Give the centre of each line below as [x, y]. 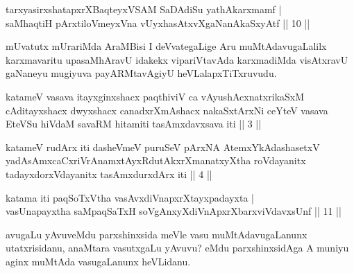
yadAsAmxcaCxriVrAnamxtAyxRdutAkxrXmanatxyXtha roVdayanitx [156, 160]
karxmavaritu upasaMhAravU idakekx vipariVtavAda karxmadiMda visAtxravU [177, 59]
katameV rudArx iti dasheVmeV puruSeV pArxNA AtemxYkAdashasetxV [163, 147]
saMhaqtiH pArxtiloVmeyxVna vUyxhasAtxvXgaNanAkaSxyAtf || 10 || [158, 23]
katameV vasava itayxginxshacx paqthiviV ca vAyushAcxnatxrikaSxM [155, 96]
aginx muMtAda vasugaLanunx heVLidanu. [98, 261]
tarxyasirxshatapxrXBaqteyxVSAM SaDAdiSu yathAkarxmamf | [144, 9]
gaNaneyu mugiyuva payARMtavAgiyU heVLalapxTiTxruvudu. [141, 73]
